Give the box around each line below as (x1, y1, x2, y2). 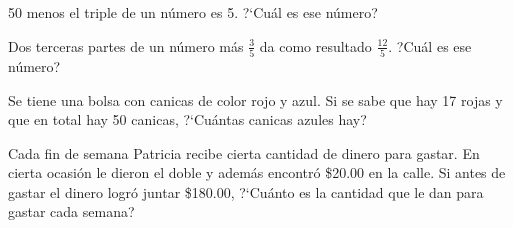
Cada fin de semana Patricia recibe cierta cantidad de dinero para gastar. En (8, 142, 480, 163)
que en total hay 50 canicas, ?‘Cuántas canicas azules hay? (8, 109, 367, 130)
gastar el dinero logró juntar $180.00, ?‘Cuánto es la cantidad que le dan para (8, 181, 484, 202)
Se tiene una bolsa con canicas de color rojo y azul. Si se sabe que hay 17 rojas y (8, 89, 503, 110)
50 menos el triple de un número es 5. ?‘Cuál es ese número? (8, 2, 378, 22)
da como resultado (259, 35, 372, 56)
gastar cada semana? (8, 201, 135, 222)
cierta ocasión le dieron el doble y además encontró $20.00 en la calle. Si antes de (8, 162, 506, 183)
